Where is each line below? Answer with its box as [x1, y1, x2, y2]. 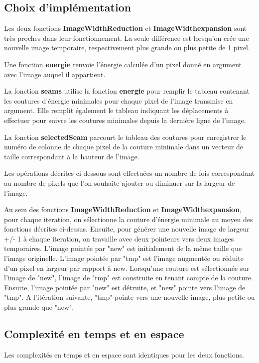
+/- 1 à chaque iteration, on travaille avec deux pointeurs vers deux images [4, 233, 234, 243]
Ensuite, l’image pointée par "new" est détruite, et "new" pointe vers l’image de [4, 282, 246, 292]
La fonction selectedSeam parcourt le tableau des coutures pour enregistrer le [4, 131, 247, 142]
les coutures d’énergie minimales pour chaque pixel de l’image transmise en [4, 95, 233, 106]
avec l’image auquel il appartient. [4, 69, 106, 79]
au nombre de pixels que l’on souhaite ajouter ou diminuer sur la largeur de [4, 177, 235, 188]
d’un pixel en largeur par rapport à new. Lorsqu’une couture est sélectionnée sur [4, 262, 250, 273]
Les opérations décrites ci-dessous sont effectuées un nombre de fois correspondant [4, 168, 255, 178]
